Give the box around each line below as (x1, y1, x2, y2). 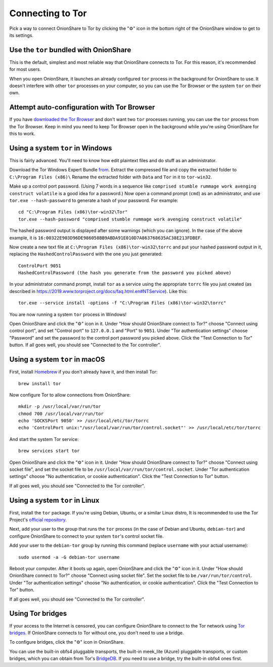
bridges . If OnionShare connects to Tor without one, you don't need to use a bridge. (9, 629, 184, 636)
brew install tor (18, 381, 61, 386)
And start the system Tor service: (9, 436, 79, 442)
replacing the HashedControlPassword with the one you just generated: (9, 251, 163, 257)
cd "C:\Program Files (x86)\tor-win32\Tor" (18, 209, 128, 215)
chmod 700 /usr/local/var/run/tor (18, 411, 104, 417)
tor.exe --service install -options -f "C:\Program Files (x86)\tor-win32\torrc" (18, 300, 226, 306)
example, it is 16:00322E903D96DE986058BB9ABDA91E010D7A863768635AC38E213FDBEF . (9, 235, 202, 241)
